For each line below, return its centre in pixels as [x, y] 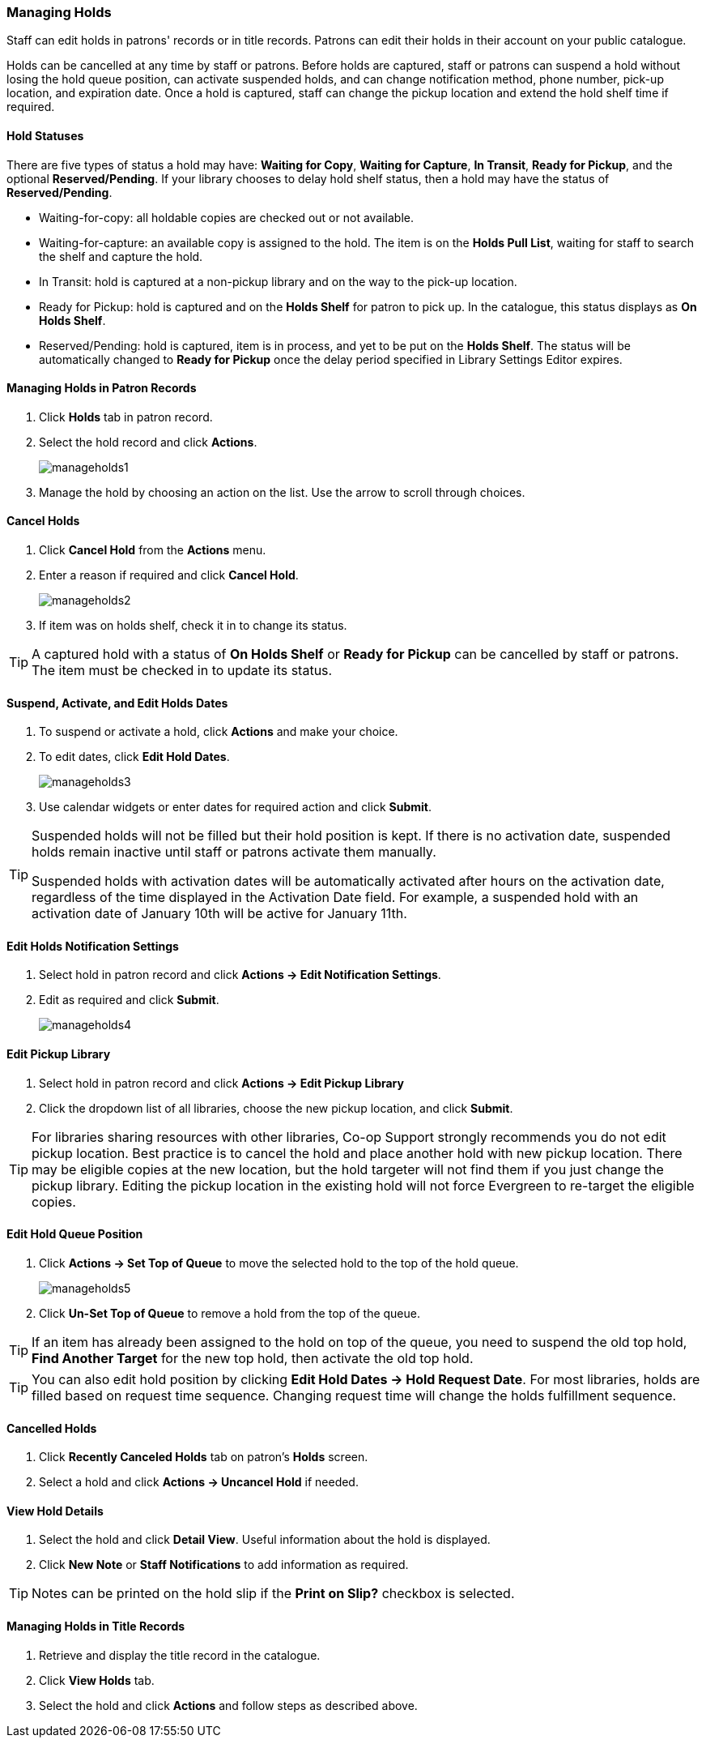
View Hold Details [55, 1511]
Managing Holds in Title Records [96, 1626]
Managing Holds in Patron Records [102, 388]
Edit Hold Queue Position [75, 1234]
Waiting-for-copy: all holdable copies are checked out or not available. [227, 217]
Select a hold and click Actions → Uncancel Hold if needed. [199, 1482]
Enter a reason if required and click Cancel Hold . [169, 575]
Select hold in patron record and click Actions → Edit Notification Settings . [240, 975]
